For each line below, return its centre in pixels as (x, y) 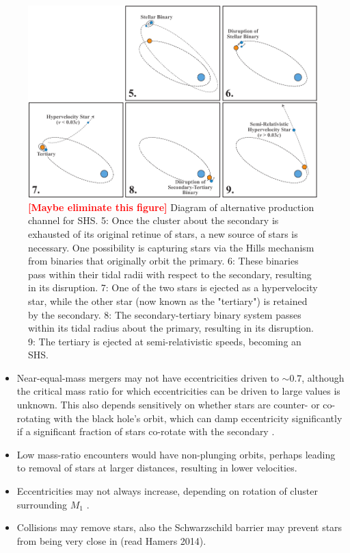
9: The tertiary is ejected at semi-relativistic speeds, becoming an (165, 341)
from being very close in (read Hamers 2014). (111, 540)
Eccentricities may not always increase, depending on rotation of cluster (167, 491)
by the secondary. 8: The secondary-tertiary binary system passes (165, 314)
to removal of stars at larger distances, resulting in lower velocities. (157, 468)
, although (323, 377)
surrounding (42, 504)
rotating (33, 418)
